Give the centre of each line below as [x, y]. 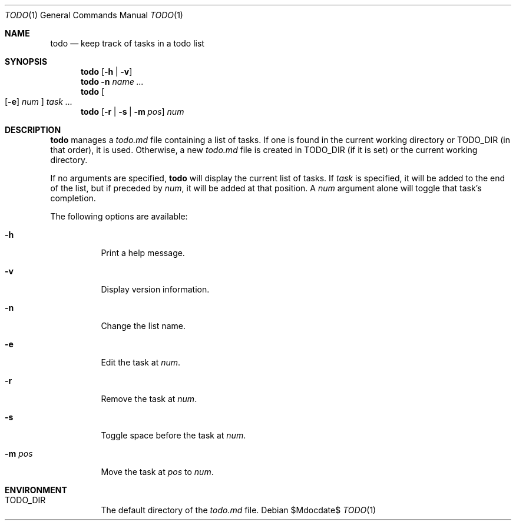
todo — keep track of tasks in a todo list [127, 43]
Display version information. [155, 289]
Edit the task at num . [141, 362]
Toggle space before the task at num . [173, 435]
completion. [73, 198]
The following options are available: [119, 216]
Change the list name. [143, 326]
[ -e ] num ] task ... [39, 102]
